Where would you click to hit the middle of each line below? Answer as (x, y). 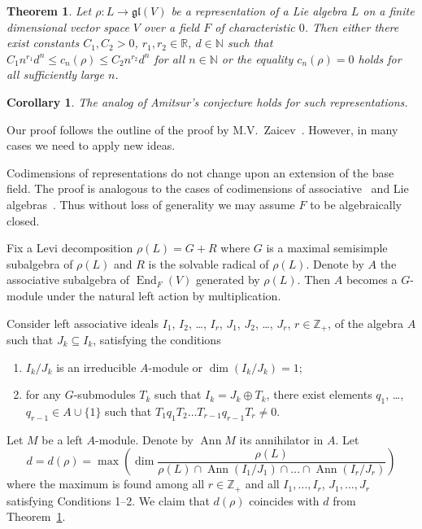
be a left (62, 439)
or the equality (257, 58)
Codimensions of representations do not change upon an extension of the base (200, 172)
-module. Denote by (144, 439)
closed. (23, 220)
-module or (176, 367)
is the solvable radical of (209, 263)
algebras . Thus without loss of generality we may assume (151, 204)
